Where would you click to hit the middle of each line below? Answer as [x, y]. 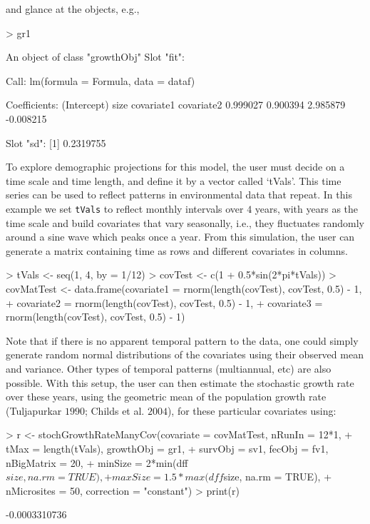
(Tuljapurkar [34, 410]
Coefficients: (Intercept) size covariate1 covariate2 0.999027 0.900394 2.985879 [176, 105]
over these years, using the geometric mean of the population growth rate [166, 397]
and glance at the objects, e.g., [73, 9]
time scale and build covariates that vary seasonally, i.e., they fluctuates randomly [185, 222]
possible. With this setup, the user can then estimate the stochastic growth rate [180, 382]
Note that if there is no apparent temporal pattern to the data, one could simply [182, 340]
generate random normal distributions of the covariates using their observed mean [185, 354]
